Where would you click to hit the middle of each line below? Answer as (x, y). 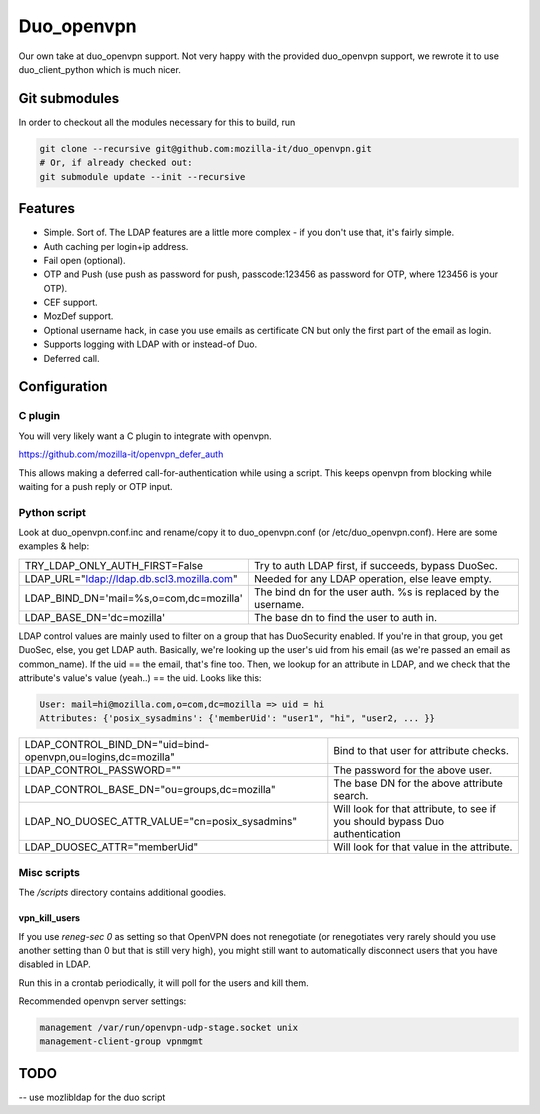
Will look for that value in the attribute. (423, 847)
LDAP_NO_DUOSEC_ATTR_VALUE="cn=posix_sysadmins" (161, 822)
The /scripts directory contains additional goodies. (122, 892)
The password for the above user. (412, 770)
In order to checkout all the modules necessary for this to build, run (157, 122)
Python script (52, 512)
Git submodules (69, 98)
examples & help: (54, 546)
